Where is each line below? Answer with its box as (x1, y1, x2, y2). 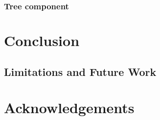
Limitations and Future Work (4, 64, 157, 79)
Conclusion (4, 30, 80, 50)
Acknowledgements (4, 97, 135, 118)
